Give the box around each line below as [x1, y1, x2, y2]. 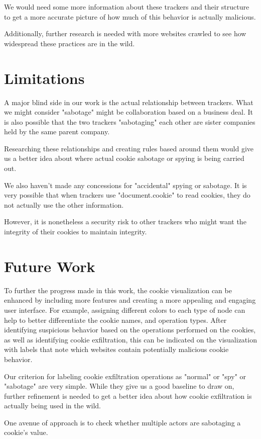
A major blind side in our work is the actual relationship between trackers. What [4, 97, 253, 107]
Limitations [4, 67, 85, 88]
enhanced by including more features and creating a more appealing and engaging [4, 295, 256, 305]
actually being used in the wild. [4, 400, 101, 411]
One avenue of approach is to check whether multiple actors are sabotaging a [4, 417, 241, 427]
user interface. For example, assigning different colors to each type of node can [4, 304, 245, 315]
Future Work [4, 255, 95, 276]
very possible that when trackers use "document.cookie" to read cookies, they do [4, 190, 250, 200]
